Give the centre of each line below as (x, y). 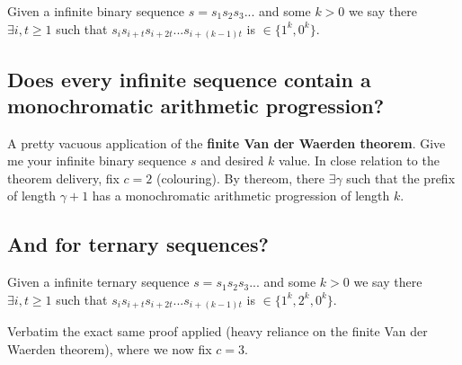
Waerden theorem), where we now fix (110, 348)
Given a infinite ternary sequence (98, 282)
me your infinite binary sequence (97, 160)
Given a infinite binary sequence (96, 11)
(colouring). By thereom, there (240, 178)
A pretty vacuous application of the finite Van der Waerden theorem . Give (227, 142)
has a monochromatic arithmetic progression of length (241, 196)
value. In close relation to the (359, 160)
